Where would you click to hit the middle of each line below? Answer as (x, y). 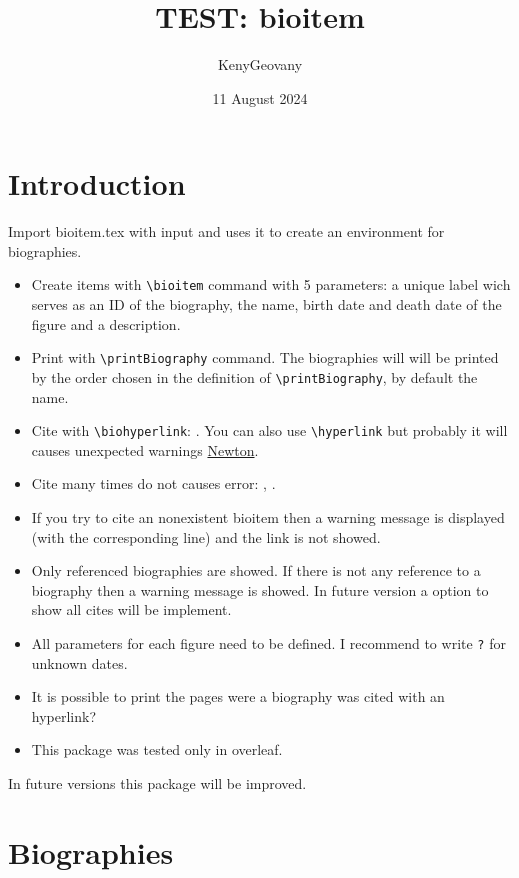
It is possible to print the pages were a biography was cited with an (238, 696)
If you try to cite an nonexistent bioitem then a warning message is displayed (268, 517)
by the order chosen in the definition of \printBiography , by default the (254, 376)
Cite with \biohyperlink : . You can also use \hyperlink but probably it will (269, 430)
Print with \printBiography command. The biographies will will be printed (265, 357)
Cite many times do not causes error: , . (153, 483)
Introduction (97, 183)
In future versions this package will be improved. (157, 783)
